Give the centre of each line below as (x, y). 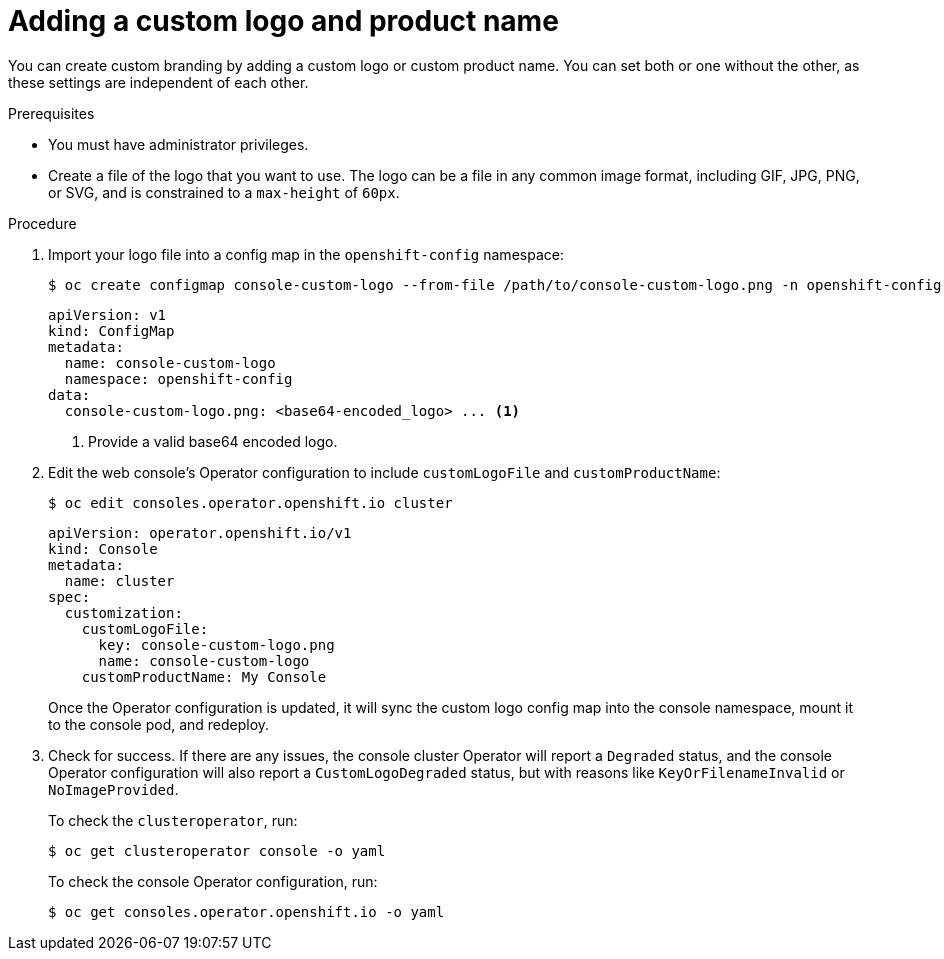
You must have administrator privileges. (178, 144)
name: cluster (119, 580)
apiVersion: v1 (107, 314)
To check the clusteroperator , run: (173, 820)
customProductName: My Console (204, 676)
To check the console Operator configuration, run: (213, 881)
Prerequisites (51, 113)
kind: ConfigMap (111, 330)
